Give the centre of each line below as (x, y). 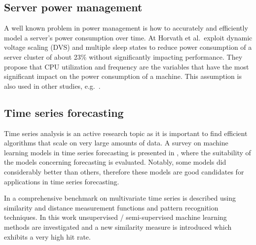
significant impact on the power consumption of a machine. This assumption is (123, 76)
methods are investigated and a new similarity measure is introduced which (118, 227)
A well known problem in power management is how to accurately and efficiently (126, 28)
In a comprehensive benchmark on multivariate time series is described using (120, 198)
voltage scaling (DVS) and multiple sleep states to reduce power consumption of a (128, 47)
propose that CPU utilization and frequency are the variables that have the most (127, 66)
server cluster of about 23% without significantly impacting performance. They (123, 56)
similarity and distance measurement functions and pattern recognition (111, 207)
